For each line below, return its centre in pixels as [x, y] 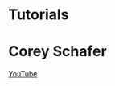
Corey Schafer [57, 52]
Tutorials [39, 15]
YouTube [23, 74]
